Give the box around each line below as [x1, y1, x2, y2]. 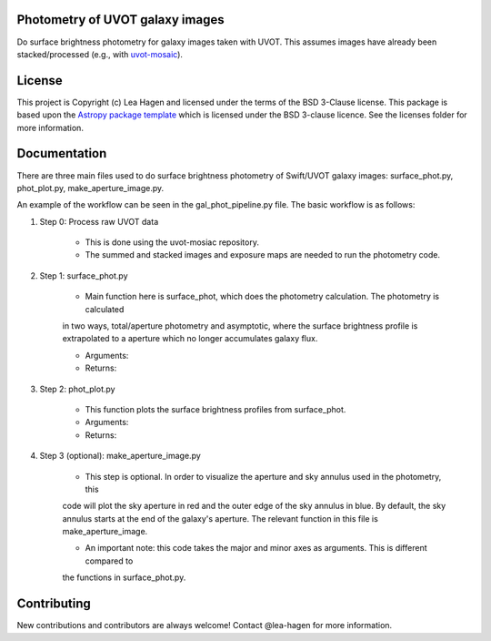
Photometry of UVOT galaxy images [16, 12, 225, 27]
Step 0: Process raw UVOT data [39, 216, 159, 227]
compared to [85, 555, 134, 566]
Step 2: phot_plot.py [39, 383, 115, 394]
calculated [85, 303, 125, 314]
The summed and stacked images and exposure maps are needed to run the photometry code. [85, 249, 441, 260]
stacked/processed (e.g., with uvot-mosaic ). [16, 48, 184, 59]
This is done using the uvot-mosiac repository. [85, 237, 259, 248]
